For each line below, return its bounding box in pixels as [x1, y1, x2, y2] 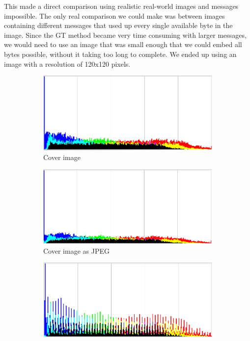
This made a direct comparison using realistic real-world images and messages [4, 1, 239, 11]
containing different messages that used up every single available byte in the [4, 20, 233, 30]
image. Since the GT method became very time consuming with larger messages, [4, 29, 247, 40]
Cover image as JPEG [43, 245, 110, 256]
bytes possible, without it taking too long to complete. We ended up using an [4, 49, 237, 59]
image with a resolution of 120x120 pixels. [4, 58, 131, 69]
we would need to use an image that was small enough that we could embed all [4, 39, 242, 50]
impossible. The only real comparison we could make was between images [4, 10, 225, 21]
